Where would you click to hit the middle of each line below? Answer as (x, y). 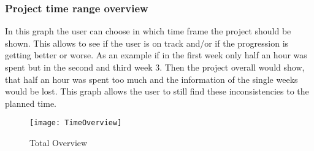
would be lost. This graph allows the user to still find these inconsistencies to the (157, 91)
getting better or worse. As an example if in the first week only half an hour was (156, 55)
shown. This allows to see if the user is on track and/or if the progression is (147, 43)
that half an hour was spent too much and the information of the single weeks (151, 79)
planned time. (31, 103)
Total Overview (59, 143)
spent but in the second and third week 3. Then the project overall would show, (155, 67)
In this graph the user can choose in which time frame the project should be (148, 31)
